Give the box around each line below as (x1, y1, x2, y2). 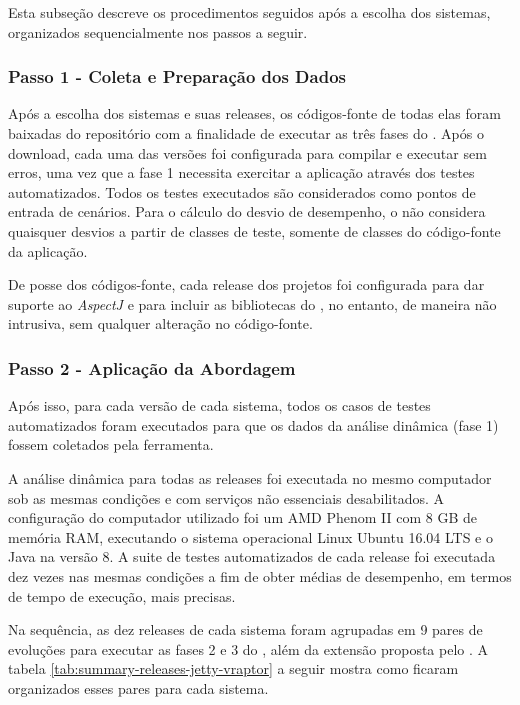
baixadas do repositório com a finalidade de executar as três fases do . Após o (8, 123, 484, 143)
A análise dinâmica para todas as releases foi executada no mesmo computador (8, 467, 492, 488)
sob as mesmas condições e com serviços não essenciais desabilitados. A (8, 487, 445, 508)
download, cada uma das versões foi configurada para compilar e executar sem (8, 142, 487, 163)
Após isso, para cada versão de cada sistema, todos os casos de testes (8, 395, 431, 416)
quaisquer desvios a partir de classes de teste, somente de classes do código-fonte (8, 220, 501, 241)
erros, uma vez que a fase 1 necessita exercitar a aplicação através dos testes (8, 162, 475, 183)
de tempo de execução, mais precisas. (8, 585, 236, 606)
